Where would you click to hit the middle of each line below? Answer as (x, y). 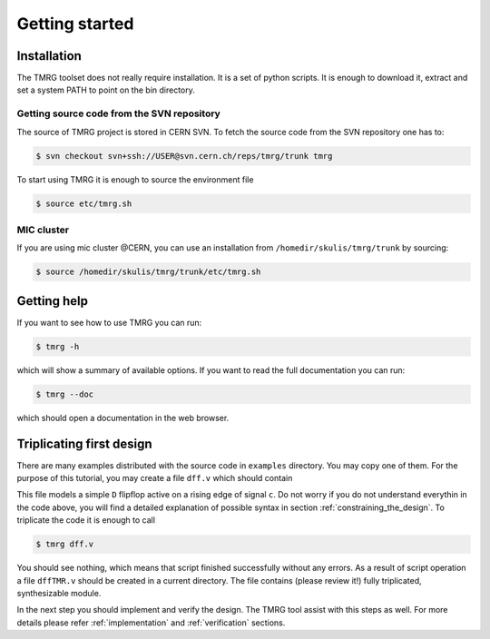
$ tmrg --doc (65, 394)
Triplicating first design (84, 443)
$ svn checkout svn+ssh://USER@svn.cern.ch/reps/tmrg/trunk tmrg (184, 156)
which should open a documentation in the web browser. (123, 418)
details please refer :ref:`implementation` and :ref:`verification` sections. (151, 623)
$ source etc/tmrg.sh (84, 203)
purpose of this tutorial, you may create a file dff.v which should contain (155, 478)
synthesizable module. (59, 593)
